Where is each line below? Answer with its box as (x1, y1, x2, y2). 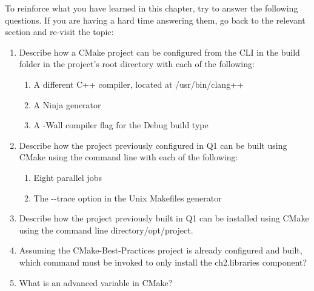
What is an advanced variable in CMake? (19, 276, 173, 289)
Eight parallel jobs (33, 171, 102, 183)
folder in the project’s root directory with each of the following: (19, 57, 255, 70)
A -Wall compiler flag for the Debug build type (33, 119, 209, 131)
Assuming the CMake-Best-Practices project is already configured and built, (19, 244, 302, 257)
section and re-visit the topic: (5, 25, 114, 38)
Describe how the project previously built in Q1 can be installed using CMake (19, 212, 309, 224)
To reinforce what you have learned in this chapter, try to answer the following (5, 2, 298, 14)
